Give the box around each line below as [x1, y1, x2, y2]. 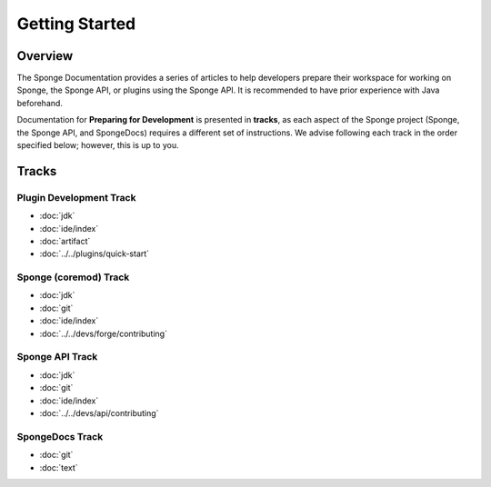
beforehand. [16, 97, 64, 108]
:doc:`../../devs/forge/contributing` [39, 328, 168, 339]
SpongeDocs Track [16, 430, 104, 442]
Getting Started [16, 14, 136, 34]
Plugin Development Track [16, 191, 136, 204]
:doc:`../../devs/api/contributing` [39, 407, 159, 418]
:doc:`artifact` [39, 235, 91, 246]
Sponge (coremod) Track [16, 271, 130, 283]
